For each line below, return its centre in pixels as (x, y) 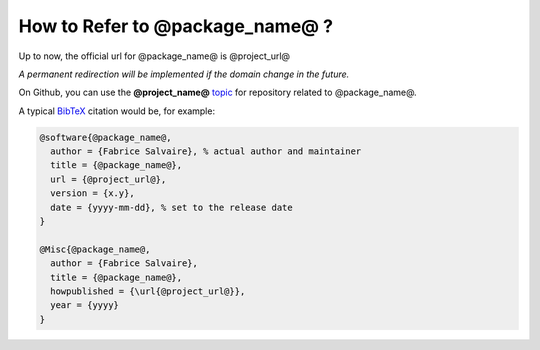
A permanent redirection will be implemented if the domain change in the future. (184, 74)
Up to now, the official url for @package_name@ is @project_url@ (154, 56)
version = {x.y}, (92, 193)
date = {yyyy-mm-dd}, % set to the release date (172, 207)
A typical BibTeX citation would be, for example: (116, 111)
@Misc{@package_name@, (95, 249)
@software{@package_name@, (105, 137)
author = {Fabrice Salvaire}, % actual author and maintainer (206, 151)
